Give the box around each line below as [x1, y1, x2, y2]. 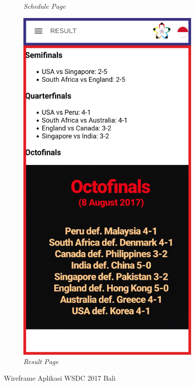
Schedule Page [23, 1, 66, 11]
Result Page [23, 356, 58, 367]
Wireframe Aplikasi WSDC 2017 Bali [4, 372, 116, 383]
